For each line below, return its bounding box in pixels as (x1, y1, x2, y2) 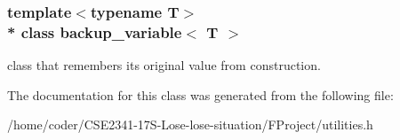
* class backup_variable (7, 20, 182, 43)
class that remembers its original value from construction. (7, 56, 321, 74)
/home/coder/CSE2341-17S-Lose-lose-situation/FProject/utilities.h (7, 115, 373, 134)
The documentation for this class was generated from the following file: (7, 85, 394, 104)
